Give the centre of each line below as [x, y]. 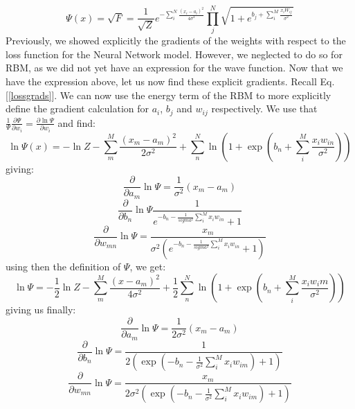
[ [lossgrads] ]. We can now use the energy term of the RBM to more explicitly [169, 95]
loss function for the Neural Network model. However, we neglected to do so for [174, 54]
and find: [76, 122]
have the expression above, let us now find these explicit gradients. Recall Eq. [170, 81]
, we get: [148, 266]
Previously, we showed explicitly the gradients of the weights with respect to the [176, 41]
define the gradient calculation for [77, 108]
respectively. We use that [264, 108]
